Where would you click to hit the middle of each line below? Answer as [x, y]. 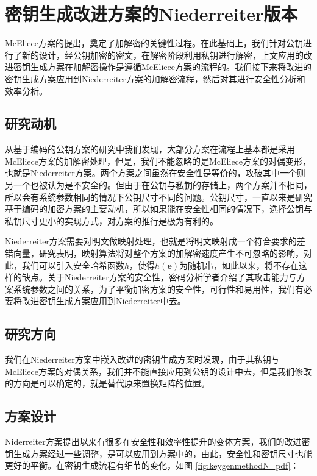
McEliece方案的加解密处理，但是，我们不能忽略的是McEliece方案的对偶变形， [158, 161]
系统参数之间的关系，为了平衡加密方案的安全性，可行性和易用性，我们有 [158, 289]
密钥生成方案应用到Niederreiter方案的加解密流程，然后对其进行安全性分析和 [155, 78]
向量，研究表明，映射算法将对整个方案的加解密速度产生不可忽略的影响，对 [162, 253]
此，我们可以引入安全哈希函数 [65, 265]
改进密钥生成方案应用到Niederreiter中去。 [104, 301]
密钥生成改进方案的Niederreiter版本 [151, 14]
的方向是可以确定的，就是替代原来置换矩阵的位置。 [107, 383]
